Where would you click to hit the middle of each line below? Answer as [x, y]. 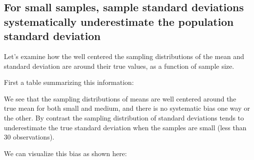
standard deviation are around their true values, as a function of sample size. [119, 66]
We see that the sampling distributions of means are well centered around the [120, 98]
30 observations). [29, 137]
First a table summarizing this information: [69, 82]
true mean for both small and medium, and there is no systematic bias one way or [127, 108]
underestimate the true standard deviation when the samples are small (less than [125, 127]
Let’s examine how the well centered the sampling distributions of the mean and [124, 56]
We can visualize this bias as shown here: [65, 153]
